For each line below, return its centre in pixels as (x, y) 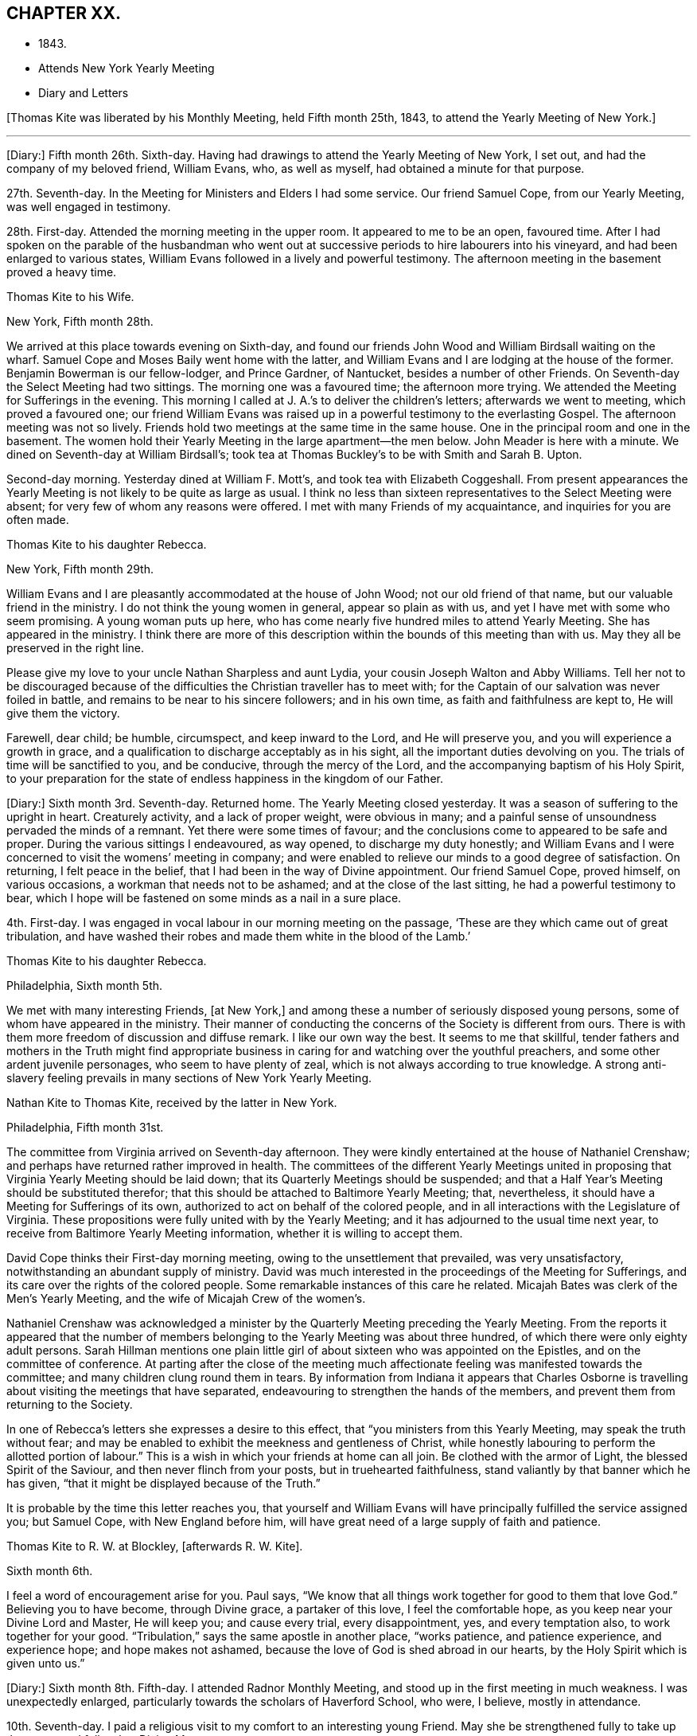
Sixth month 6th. (50, 1571)
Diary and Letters (84, 93)
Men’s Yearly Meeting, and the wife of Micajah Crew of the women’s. (186, 1299)
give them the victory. (63, 714)
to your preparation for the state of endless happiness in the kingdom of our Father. (225, 779)
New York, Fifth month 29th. (80, 569)
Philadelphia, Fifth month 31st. (85, 1128)
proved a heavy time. (62, 272)
